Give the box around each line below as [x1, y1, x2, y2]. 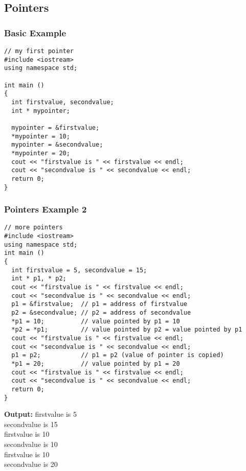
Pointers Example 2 [4, 203, 87, 216]
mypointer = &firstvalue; [11, 124, 100, 131]
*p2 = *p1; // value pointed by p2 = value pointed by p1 [11, 326, 242, 334]
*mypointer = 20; [11, 149, 70, 157]
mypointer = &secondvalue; [11, 141, 103, 149]
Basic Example [4, 26, 66, 39]
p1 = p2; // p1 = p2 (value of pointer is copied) [11, 351, 224, 359]
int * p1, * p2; [11, 275, 66, 282]
